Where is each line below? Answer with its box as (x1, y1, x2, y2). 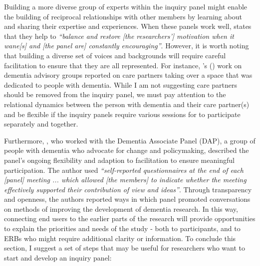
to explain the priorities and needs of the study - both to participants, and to (4, 223, 241, 234)
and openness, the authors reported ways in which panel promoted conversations (4, 194, 251, 204)
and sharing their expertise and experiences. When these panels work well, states (4, 21, 252, 31)
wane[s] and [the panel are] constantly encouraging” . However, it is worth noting (4, 40, 249, 51)
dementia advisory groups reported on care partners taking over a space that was (4, 70, 253, 80)
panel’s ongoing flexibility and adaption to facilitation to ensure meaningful (4, 154, 235, 165)
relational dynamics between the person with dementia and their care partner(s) (4, 99, 250, 109)
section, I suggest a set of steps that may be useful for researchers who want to (4, 243, 245, 253)
